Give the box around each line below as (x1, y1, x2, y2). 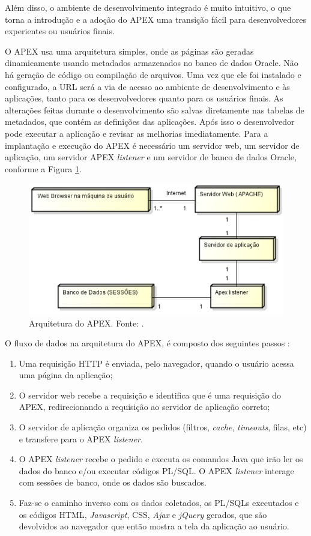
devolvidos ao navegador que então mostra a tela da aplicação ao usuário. (19, 520, 289, 532)
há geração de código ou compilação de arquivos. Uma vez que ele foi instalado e (5, 68, 301, 80)
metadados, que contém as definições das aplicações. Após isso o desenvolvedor (5, 115, 295, 128)
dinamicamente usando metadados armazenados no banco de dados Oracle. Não (5, 56, 298, 69)
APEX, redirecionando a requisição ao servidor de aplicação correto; (19, 400, 270, 413)
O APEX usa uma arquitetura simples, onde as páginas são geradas (5, 44, 254, 57)
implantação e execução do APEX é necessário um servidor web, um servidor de (5, 139, 300, 151)
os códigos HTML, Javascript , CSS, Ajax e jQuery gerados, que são (19, 508, 267, 520)
